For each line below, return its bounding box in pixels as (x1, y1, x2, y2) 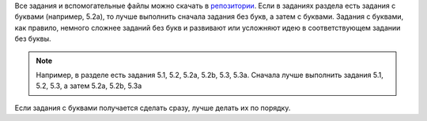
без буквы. (14, 34, 51, 43)
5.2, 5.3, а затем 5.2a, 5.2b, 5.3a (36, 81, 142, 90)
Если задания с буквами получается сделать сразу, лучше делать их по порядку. (14, 103, 291, 112)
